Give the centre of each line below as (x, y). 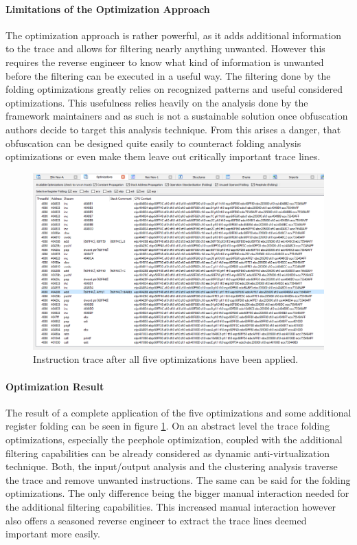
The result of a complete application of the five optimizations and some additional (178, 412)
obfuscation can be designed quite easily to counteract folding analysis (153, 143)
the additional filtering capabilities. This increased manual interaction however (171, 507)
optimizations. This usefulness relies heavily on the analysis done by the (157, 102)
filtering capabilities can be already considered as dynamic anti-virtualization (168, 453)
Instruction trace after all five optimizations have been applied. (166, 359)
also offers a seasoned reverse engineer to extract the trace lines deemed (156, 520)
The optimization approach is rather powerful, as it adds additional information (173, 35)
